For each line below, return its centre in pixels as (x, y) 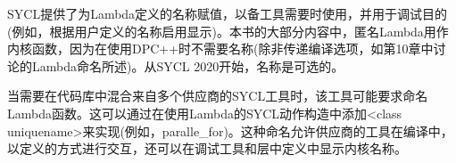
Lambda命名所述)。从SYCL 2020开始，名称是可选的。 (188, 65)
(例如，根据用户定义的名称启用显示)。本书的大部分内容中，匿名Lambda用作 (228, 31)
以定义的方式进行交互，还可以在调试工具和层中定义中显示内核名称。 (207, 148)
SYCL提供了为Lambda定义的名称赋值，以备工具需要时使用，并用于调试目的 (228, 13)
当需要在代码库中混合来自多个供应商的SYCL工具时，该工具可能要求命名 (218, 96)
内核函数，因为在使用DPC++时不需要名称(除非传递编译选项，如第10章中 (220, 49)
